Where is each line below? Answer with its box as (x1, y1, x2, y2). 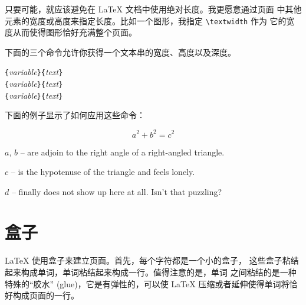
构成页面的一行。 (12, 289, 79, 301)
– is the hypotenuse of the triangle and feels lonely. (11, 166, 195, 178)
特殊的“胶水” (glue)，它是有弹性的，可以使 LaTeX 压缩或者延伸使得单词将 (5, 277, 289, 290)
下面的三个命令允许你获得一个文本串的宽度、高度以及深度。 (5, 46, 236, 58)
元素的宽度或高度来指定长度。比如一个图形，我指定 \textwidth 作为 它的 (5, 14, 287, 27)
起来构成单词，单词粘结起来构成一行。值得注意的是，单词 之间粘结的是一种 (5, 266, 297, 278)
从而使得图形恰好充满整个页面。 (12, 26, 137, 38)
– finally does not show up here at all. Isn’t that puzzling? (11, 185, 222, 197)
